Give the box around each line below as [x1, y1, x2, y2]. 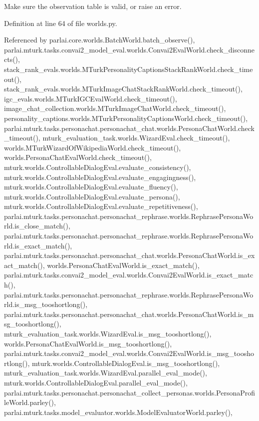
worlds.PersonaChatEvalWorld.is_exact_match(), [47, 259, 200, 270]
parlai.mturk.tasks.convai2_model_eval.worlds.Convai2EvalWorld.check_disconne [4, 44, 255, 54]
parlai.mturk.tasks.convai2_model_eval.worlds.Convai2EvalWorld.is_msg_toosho [4, 348, 254, 358]
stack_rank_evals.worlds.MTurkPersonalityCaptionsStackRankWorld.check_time [4, 63, 253, 74]
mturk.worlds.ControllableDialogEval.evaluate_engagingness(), [4, 171, 196, 182]
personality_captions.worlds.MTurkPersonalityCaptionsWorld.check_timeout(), [4, 112, 248, 123]
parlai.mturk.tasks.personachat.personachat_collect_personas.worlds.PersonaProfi [4, 387, 256, 397]
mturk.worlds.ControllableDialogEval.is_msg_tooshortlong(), [32, 357, 220, 368]
